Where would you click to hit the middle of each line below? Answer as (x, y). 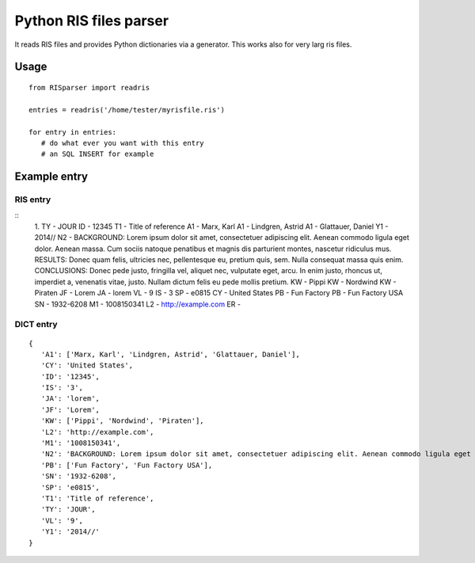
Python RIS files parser (92, 21)
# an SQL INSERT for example (97, 154)
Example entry (51, 177)
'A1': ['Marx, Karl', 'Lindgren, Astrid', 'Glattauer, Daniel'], (170, 354)
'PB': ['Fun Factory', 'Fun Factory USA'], (127, 465)
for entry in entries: (73, 132)
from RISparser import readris (89, 87)
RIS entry (33, 200)
